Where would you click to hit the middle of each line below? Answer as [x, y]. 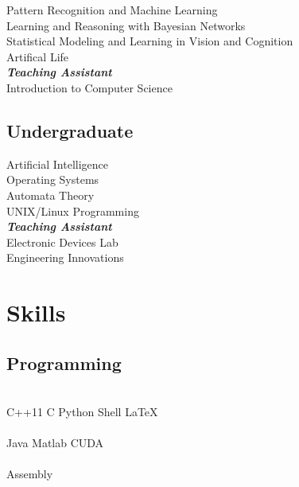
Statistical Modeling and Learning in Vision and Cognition [150, 41]
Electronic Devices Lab [62, 242]
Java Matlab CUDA [55, 443]
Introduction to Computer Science [89, 87]
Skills [36, 312]
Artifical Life [38, 56]
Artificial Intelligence [57, 164]
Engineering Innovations [65, 257]
